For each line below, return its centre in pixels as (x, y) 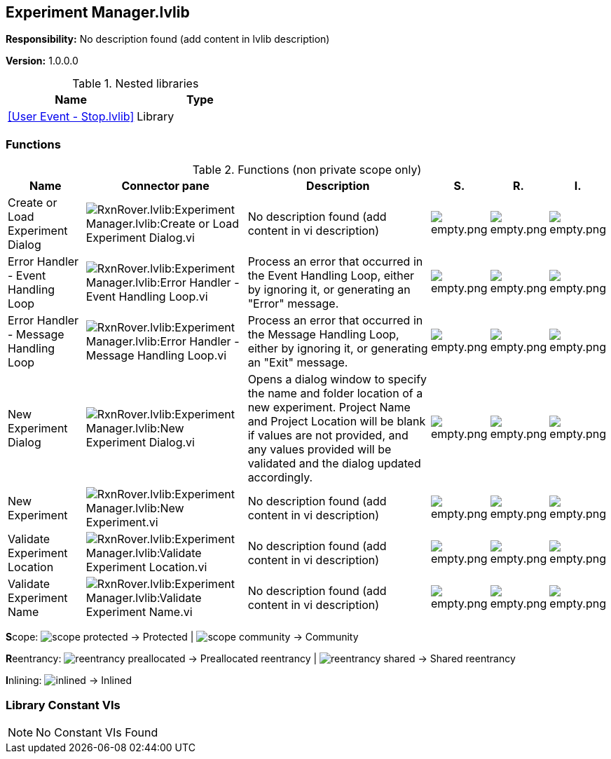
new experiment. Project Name (329, 408)
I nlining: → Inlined (69, 681)
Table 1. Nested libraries (136, 84)
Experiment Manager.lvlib (98, 12)
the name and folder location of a (335, 394)
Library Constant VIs (63, 705)
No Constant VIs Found (97, 732)
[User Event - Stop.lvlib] (71, 117)
